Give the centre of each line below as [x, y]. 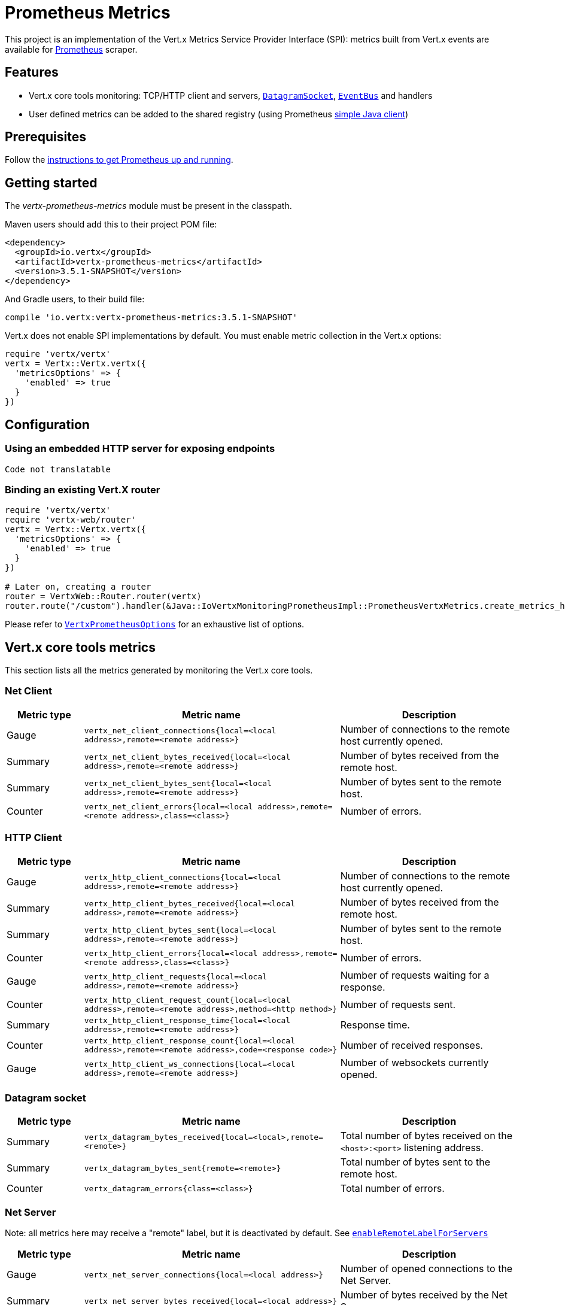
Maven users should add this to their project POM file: [111, 224]
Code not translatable [58, 469]
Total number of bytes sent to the [415, 1162]
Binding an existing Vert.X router [83, 489]
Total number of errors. [392, 1189]
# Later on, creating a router [78, 587]
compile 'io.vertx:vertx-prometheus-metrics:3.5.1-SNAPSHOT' [151, 318]
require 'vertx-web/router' [71, 520]
